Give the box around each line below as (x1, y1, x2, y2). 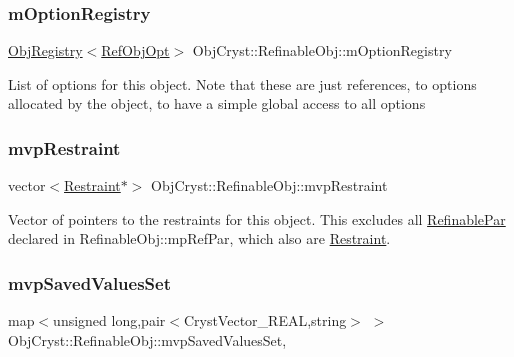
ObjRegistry (8, 40, 83, 61)
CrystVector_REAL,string (183, 310, 347, 331)
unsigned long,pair (53, 310, 166, 331)
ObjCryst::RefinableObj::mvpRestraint (151, 175, 388, 196)
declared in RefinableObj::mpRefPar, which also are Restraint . (8, 228, 391, 249)
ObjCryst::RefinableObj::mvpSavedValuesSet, (8, 329, 287, 350)
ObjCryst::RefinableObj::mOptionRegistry (192, 40, 452, 61)
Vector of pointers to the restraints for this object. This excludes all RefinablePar (8, 208, 506, 229)
